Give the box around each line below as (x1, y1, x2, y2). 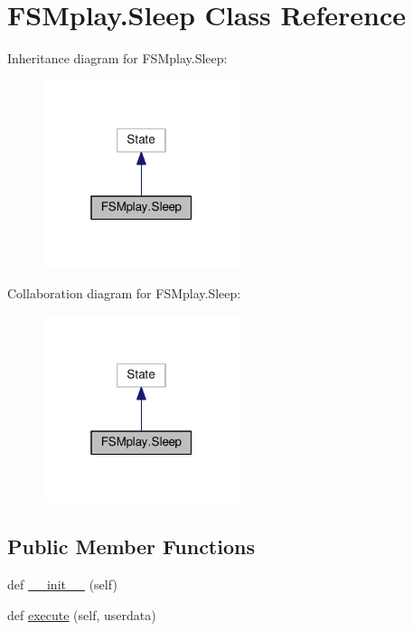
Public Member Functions (7, 532, 255, 560)
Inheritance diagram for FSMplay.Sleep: (7, 49, 228, 68)
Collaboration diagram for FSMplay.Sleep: (7, 284, 241, 303)
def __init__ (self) (7, 575, 117, 594)
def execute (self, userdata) (7, 605, 156, 624)
